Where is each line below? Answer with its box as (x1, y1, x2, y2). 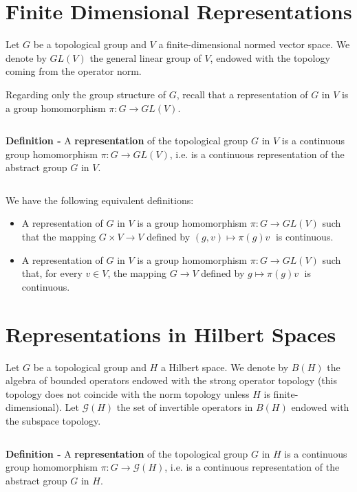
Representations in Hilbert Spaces (6, 320, 336, 348)
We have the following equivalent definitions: (6, 192, 194, 207)
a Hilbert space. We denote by (160, 359, 289, 374)
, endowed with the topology (210, 50, 330, 65)
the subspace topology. (6, 413, 101, 427)
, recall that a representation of (176, 87, 308, 101)
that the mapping (21, 230, 96, 244)
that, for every (21, 266, 83, 280)
